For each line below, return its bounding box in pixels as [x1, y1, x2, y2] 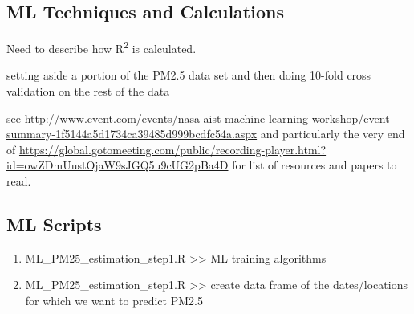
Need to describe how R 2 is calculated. [6, 38, 197, 56]
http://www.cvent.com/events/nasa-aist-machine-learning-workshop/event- [24, 109, 394, 126]
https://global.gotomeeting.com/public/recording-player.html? [18, 141, 327, 157]
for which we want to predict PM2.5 [25, 292, 203, 308]
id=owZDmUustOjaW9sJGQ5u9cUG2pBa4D [6, 157, 229, 173]
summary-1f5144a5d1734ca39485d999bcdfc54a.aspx [6, 125, 258, 142]
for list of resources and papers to [232, 157, 397, 173]
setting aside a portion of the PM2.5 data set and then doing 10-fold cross [6, 67, 371, 84]
